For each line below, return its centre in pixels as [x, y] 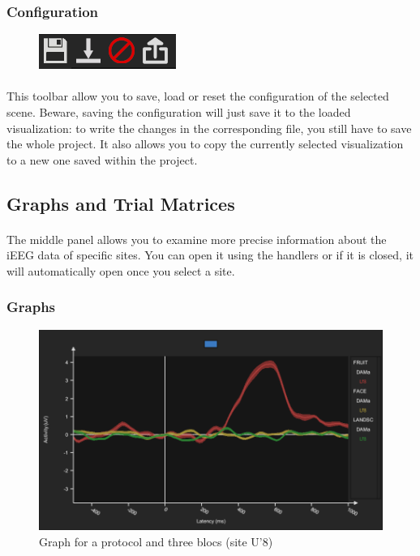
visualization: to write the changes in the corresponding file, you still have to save [209, 128]
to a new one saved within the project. [102, 159]
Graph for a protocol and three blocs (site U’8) [156, 541]
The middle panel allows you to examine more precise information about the [197, 239]
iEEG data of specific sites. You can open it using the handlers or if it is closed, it [210, 255]
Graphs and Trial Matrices [121, 203]
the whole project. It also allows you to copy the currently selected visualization [205, 144]
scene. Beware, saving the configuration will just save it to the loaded [179, 112]
